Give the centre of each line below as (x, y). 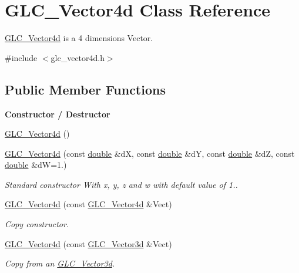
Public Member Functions (85, 89)
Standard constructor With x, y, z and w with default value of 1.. (121, 184)
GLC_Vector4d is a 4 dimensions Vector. (79, 38)
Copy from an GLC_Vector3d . (60, 263)
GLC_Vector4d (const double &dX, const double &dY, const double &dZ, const (150, 153)
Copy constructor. (37, 224)
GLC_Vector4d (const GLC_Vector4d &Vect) (88, 204)
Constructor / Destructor (58, 114)
